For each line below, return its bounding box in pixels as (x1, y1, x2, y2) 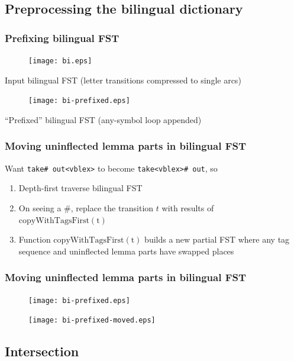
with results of (161, 201, 214, 214)
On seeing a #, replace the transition (18, 201, 154, 214)
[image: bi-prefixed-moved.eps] (28, 316, 156, 325)
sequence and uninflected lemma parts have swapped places (18, 244, 234, 257)
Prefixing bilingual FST (5, 30, 119, 45)
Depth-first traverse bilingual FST (18, 182, 143, 194)
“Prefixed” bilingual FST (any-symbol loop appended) (5, 113, 202, 125)
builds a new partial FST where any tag (144, 233, 290, 246)
